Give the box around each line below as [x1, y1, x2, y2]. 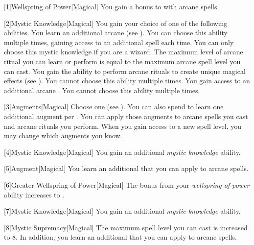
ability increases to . [4, 189, 65, 199]
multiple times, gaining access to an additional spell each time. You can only [4, 37, 234, 47]
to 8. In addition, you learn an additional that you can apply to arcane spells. [4, 232, 237, 242]
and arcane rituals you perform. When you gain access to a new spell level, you [4, 121, 241, 131]
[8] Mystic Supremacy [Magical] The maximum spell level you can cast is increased [4, 222, 248, 232]
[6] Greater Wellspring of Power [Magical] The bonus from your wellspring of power [4, 179, 250, 190]
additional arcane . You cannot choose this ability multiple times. [4, 85, 200, 95]
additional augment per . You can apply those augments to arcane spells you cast [4, 111, 248, 121]
